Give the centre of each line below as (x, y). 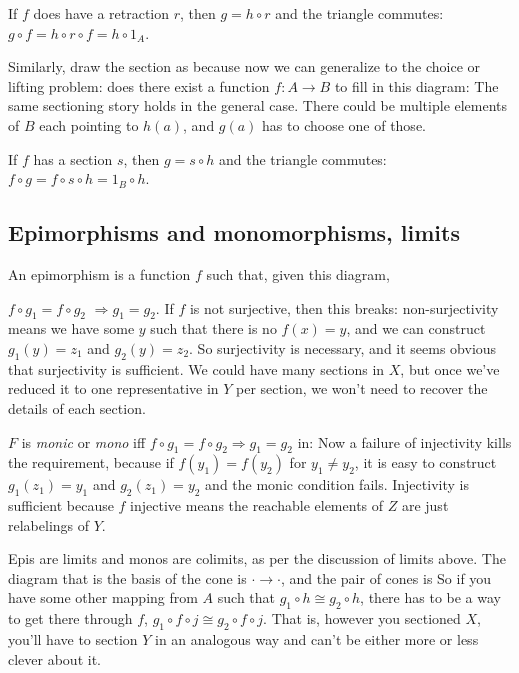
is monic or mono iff (83, 441)
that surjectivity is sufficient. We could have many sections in (196, 368)
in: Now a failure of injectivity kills (404, 441)
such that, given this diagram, (298, 273)
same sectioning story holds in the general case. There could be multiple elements (258, 105)
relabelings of (49, 524)
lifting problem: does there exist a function (139, 85)
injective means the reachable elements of (257, 505)
